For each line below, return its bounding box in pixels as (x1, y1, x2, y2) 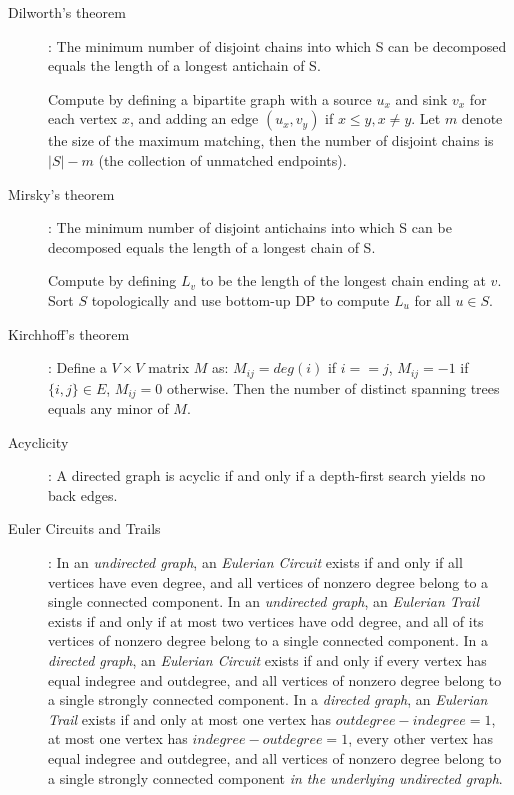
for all (414, 289, 451, 310)
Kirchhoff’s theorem (8, 323, 130, 344)
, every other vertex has (348, 728, 493, 749)
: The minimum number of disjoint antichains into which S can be (48, 217, 452, 238)
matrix (148, 357, 190, 378)
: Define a (48, 357, 107, 378)
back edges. (48, 484, 118, 505)
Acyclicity (8, 431, 69, 452)
